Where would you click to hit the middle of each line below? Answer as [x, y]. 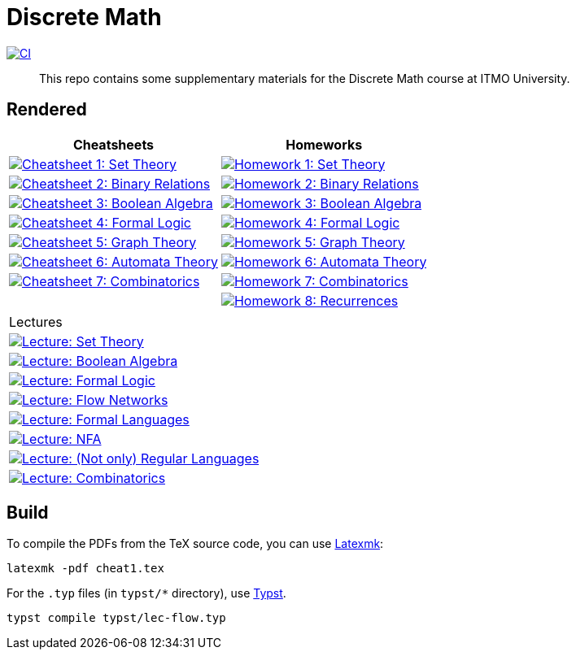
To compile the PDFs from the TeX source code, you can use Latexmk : [195, 544]
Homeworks [324, 144]
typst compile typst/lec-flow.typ [116, 618]
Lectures [36, 321]
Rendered [47, 110]
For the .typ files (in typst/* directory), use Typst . [146, 593]
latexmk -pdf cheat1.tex [85, 569]
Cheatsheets [113, 144]
